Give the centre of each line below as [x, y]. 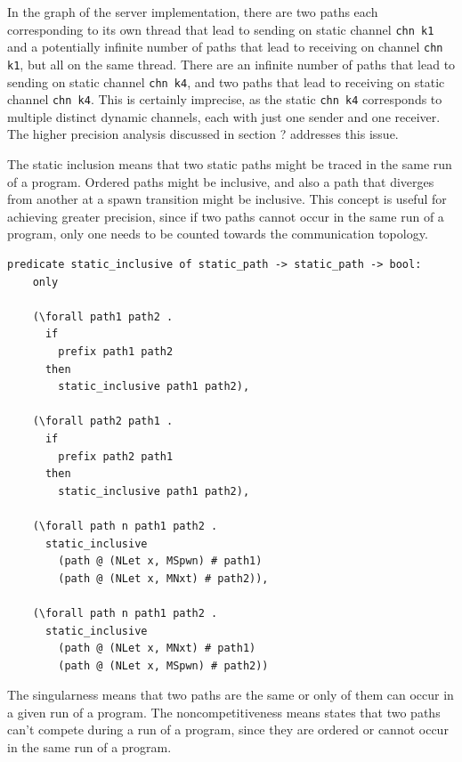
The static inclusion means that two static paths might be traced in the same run [230, 164]
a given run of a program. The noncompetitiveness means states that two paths [224, 712]
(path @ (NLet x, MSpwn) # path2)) [163, 665]
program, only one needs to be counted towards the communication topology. [218, 234]
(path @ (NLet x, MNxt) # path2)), [163, 578]
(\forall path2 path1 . [103, 422]
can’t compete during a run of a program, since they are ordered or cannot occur [228, 730]
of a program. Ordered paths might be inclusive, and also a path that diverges [221, 181]
